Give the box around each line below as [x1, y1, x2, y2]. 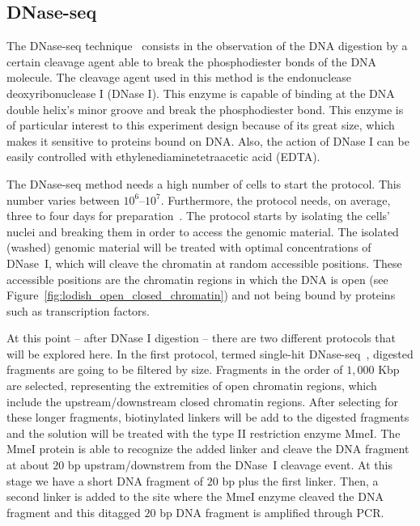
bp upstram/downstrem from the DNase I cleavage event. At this [67, 456, 392, 473]
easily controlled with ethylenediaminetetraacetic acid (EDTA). [6, 148, 320, 165]
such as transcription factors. [6, 302, 150, 319]
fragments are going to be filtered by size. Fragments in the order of [6, 361, 343, 378]
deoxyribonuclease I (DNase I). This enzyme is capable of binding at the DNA [6, 84, 395, 101]
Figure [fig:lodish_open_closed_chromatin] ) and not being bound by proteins [6, 286, 396, 303]
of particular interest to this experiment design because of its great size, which [6, 117, 395, 134]
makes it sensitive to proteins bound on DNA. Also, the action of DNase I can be [6, 132, 409, 149]
